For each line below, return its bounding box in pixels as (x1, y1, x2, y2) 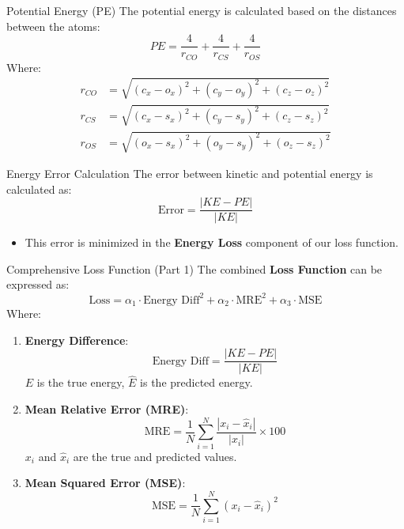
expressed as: (6, 276, 70, 293)
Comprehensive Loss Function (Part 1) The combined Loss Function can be (6, 260, 383, 277)
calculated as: (6, 180, 72, 197)
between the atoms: (6, 17, 100, 34)
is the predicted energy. (140, 374, 253, 391)
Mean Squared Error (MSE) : (25, 474, 186, 491)
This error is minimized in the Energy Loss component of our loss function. (25, 234, 398, 251)
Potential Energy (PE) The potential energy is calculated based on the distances (6, 2, 397, 18)
